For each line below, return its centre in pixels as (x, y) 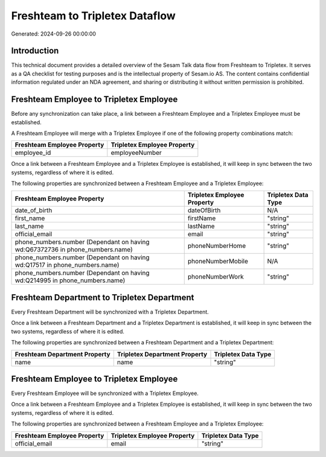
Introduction (35, 51)
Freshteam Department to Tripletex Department (103, 298)
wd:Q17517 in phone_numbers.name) (67, 265)
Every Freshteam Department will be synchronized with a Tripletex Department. (110, 312)
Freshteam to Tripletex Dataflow (94, 16)
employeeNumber (136, 153)
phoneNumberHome (217, 246)
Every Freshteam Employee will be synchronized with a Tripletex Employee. (105, 393)
